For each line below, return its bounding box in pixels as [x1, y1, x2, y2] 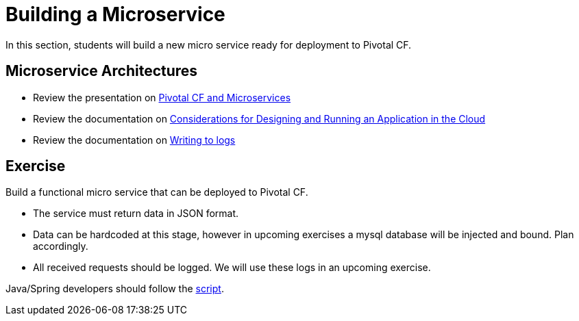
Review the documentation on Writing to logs [33, 133, 236, 146]
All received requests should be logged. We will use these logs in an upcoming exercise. [33, 261, 431, 274]
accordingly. [33, 240, 88, 253]
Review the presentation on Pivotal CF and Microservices [33, 91, 291, 103]
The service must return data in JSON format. [33, 207, 239, 220]
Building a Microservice [5, 3, 225, 26]
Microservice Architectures [5, 62, 198, 80]
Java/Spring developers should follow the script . [5, 283, 224, 295]
